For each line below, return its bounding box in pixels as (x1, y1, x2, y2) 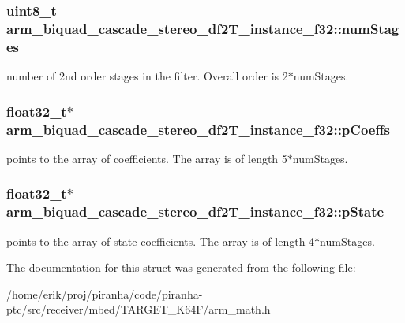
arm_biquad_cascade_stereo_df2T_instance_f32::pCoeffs (6, 119, 390, 139)
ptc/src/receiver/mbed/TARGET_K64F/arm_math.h (6, 301, 271, 317)
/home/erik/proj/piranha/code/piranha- (6, 285, 203, 302)
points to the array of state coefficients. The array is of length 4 (6, 232, 315, 249)
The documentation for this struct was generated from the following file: (6, 259, 356, 276)
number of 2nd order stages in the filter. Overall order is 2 (6, 68, 288, 84)
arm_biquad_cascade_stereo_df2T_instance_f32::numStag (6, 18, 399, 38)
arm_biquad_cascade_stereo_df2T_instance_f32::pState (6, 202, 384, 221)
